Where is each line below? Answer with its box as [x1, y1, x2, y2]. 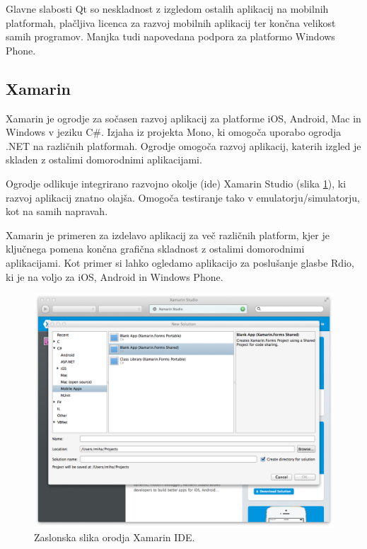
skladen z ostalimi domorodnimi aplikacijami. [6, 152, 202, 167]
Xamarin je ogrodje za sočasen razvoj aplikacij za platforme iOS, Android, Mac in [6, 110, 361, 125]
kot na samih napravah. [6, 204, 108, 219]
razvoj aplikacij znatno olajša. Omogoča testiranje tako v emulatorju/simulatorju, [6, 190, 360, 204]
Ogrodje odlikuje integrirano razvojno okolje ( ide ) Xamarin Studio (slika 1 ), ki [6, 175, 346, 190]
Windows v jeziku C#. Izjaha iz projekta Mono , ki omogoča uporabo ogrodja [6, 125, 342, 139]
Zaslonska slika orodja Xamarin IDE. [34, 530, 195, 545]
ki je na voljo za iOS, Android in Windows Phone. [6, 269, 223, 284]
